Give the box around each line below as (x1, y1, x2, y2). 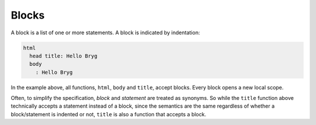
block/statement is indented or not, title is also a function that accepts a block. (11, 110, 207, 117)
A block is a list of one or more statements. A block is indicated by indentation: (11, 29, 200, 36)
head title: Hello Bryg (29, 52, 98, 59)
